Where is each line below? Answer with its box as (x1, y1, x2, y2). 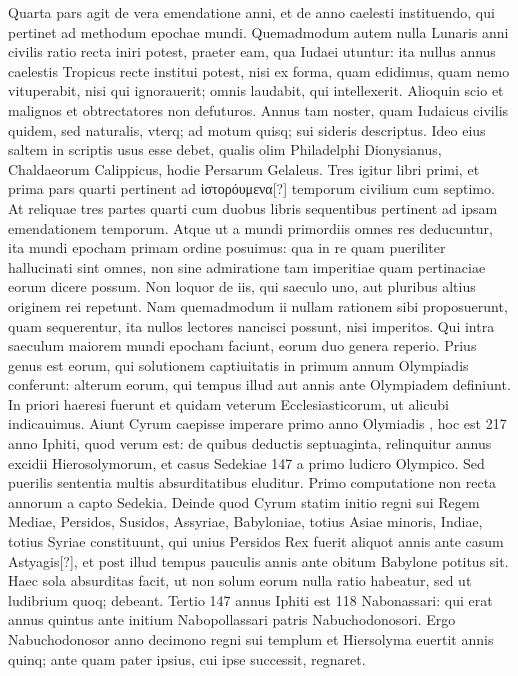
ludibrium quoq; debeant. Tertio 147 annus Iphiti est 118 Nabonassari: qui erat (8, 589, 493, 610)
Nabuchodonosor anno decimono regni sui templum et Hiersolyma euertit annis (8, 629, 494, 649)
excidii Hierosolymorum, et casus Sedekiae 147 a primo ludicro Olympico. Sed (8, 452, 485, 473)
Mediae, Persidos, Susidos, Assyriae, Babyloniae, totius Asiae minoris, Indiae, (8, 511, 483, 532)
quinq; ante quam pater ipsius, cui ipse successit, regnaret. (8, 648, 366, 669)
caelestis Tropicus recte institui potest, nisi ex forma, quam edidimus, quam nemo (8, 60, 510, 81)
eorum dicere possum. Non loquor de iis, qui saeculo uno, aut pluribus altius (8, 276, 476, 297)
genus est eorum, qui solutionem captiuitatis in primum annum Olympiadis (8, 354, 469, 375)
